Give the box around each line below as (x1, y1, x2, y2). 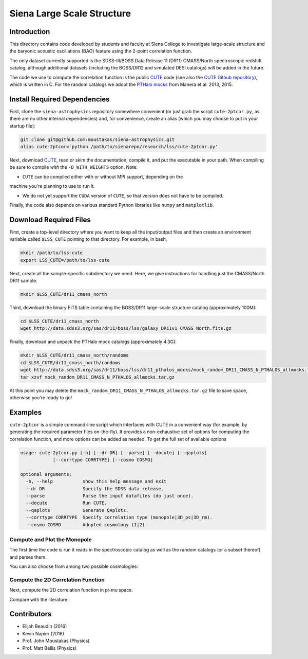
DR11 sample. (9, 278, 38, 284)
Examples (9, 408, 42, 417)
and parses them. (9, 554, 47, 560)
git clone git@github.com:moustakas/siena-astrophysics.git (20, 136, 175, 143)
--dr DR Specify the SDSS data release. (26, 486, 164, 491)
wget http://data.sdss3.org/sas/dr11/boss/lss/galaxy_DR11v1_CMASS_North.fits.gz (20, 326, 232, 331)
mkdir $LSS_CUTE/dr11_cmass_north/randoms (20, 352, 129, 359)
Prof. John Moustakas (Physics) (22, 638, 90, 644)
